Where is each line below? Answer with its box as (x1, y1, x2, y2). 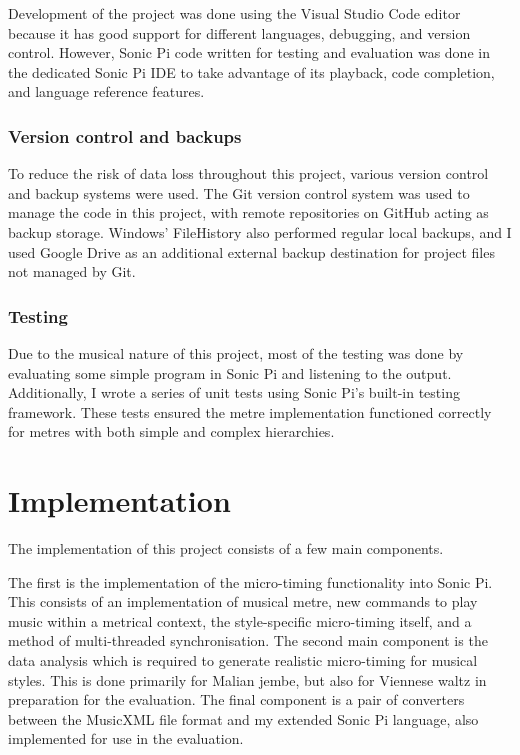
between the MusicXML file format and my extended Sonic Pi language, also (8, 708, 479, 729)
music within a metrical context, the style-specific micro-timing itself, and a (8, 610, 472, 631)
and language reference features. (8, 81, 205, 102)
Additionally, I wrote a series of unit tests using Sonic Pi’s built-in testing (8, 382, 460, 403)
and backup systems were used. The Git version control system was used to (8, 182, 470, 203)
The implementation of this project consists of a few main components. (8, 538, 444, 559)
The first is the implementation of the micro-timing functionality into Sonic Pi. (8, 571, 493, 592)
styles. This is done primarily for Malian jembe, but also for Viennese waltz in (8, 669, 487, 690)
